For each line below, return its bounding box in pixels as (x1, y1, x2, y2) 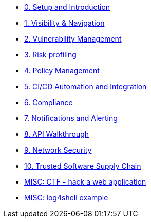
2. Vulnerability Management (24, 34, 122, 43)
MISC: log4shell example (24, 193, 108, 202)
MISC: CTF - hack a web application (24, 177, 146, 186)
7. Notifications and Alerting (24, 114, 118, 123)
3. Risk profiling (24, 50, 77, 59)
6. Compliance (24, 98, 73, 107)
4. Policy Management (24, 66, 100, 75)
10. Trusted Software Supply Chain (24, 162, 141, 170)
